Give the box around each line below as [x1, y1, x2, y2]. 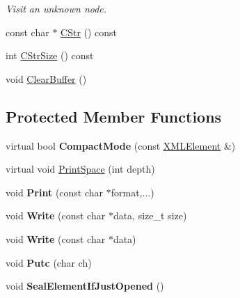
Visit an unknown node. [6, 1, 107, 15]
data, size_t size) [113, 208, 187, 223]
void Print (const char [6, 185, 104, 199]
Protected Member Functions [6, 105, 222, 127]
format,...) [111, 185, 154, 199]
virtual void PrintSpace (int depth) [6, 162, 155, 176]
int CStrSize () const [6, 48, 94, 63]
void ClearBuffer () [6, 71, 87, 86]
